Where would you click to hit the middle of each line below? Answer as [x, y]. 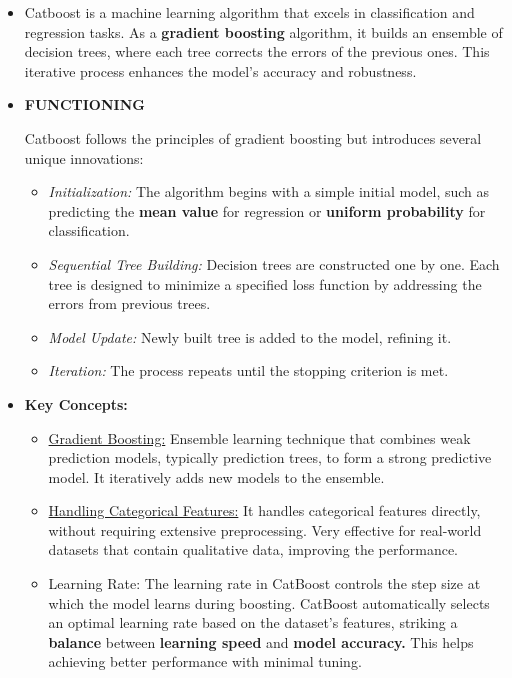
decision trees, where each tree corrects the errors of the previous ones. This [257, 51]
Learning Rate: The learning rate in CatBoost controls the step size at [264, 583]
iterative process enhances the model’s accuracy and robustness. [220, 70]
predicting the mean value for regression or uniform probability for [267, 210]
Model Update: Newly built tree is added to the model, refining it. [250, 336]
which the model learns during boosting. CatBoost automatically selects [269, 602]
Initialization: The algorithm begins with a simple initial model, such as [269, 191]
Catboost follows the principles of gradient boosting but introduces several [253, 137]
